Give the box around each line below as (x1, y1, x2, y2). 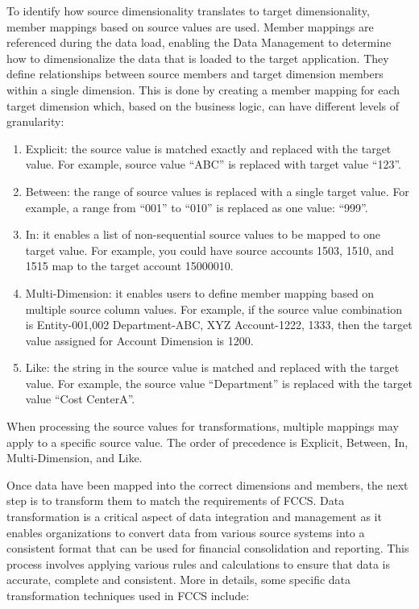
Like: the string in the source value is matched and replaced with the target (25, 359, 400, 376)
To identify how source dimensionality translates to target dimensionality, (6, 2, 370, 19)
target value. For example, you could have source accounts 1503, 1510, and (25, 241, 394, 258)
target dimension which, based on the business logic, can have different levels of (6, 97, 400, 114)
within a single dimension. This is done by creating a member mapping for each (6, 81, 400, 98)
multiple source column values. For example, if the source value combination (25, 300, 402, 317)
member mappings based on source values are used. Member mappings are (6, 18, 374, 35)
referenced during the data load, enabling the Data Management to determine (6, 34, 392, 51)
